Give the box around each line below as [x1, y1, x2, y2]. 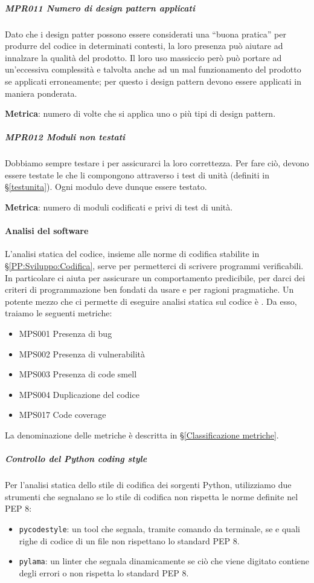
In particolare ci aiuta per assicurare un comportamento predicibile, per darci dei [5, 271, 306, 284]
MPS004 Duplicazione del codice [19, 388, 139, 400]
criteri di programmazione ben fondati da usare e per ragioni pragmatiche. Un [5, 283, 294, 296]
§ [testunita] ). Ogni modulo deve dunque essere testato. [5, 180, 207, 193]
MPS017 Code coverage [19, 408, 106, 421]
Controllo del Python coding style [5, 452, 147, 465]
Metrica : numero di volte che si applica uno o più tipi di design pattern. [5, 107, 276, 120]
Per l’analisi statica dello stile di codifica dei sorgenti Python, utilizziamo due [5, 478, 292, 491]
